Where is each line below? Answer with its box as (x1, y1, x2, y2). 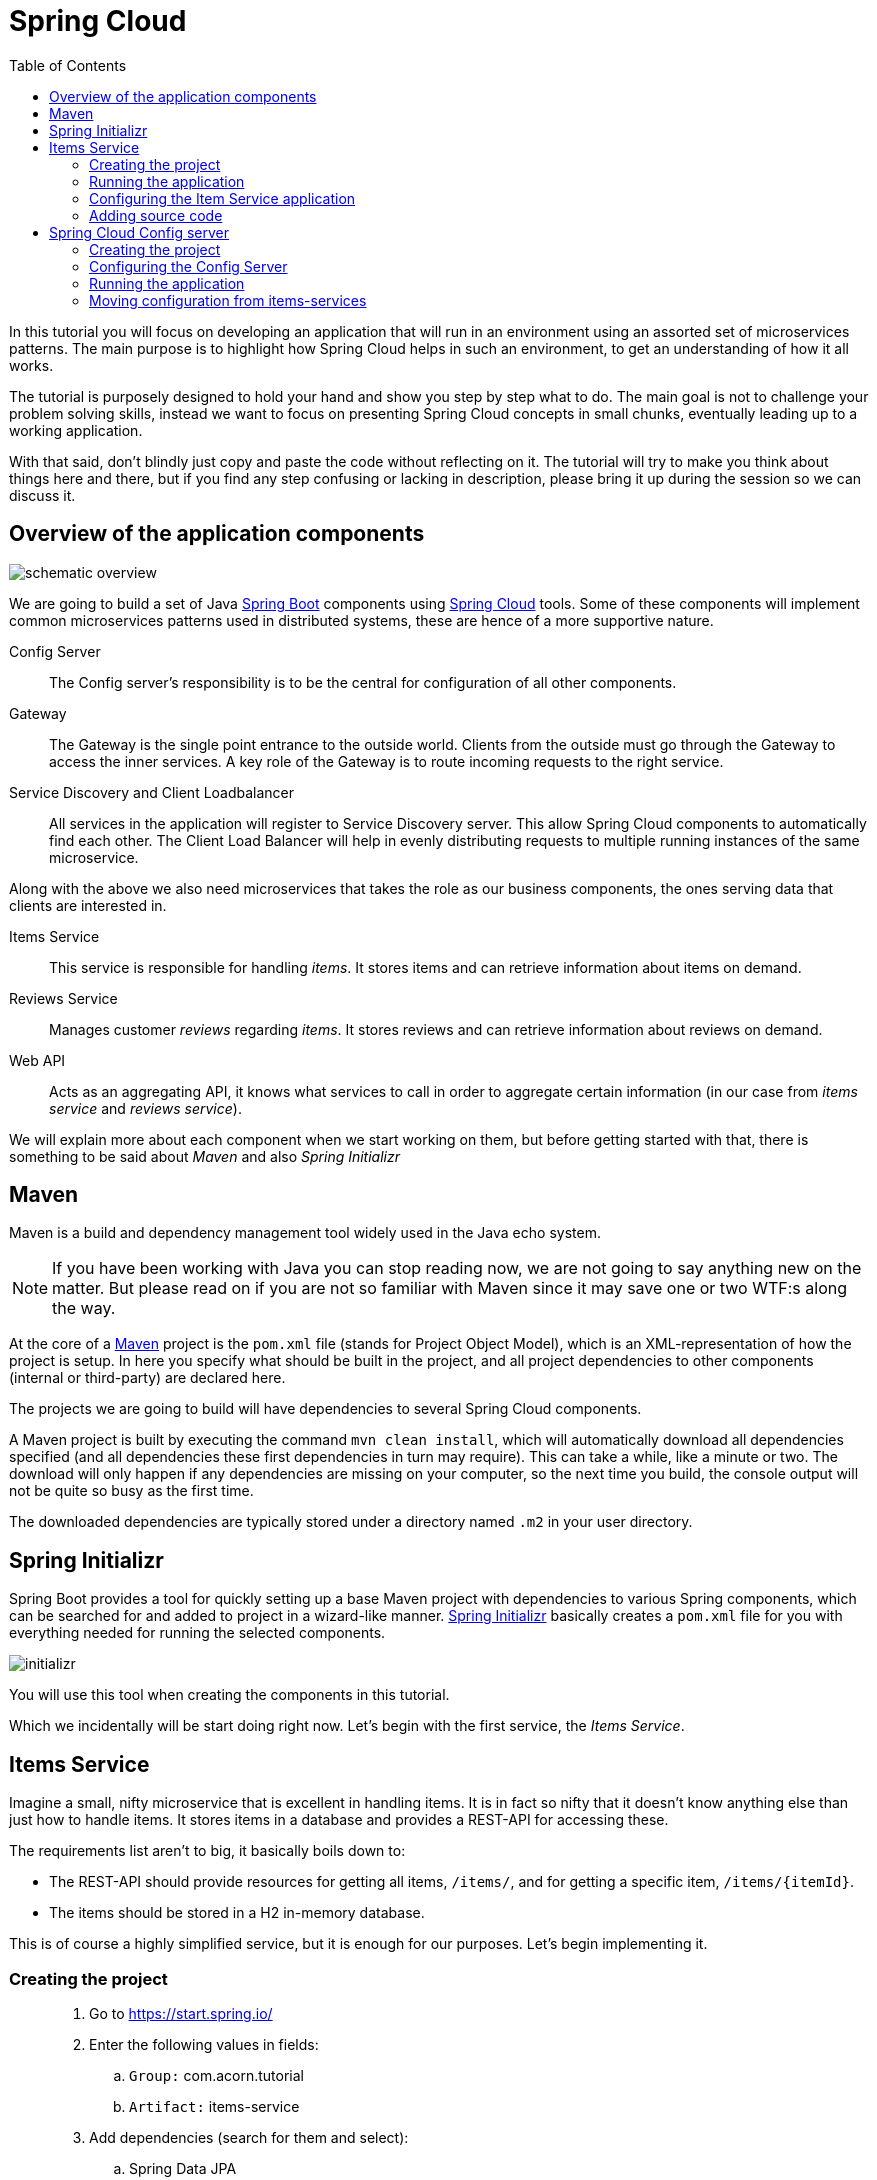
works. (9, 356, 54, 374)
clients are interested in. (9, 896, 167, 914)
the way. (52, 1298, 116, 1319)
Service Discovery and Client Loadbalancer (9, 783, 295, 801)
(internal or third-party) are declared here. (9, 1369, 286, 1387)
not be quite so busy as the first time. (9, 1482, 254, 1500)
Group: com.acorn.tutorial (129, 2066, 304, 2084)
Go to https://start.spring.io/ (89, 2004, 273, 2022)
